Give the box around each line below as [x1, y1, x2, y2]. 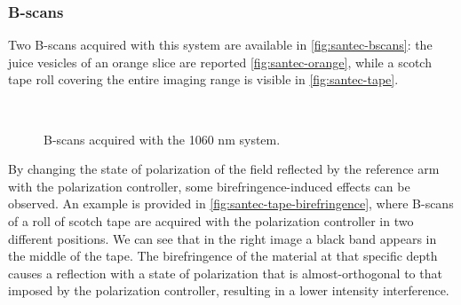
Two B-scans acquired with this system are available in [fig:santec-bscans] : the [8, 35, 433, 54]
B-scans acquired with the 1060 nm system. [44, 129, 281, 148]
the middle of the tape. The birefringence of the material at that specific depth [8, 246, 438, 265]
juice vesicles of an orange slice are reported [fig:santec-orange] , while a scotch [8, 52, 432, 71]
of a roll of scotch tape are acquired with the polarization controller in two [8, 211, 414, 230]
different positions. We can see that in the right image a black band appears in [8, 229, 437, 247]
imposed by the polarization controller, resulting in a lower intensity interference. [8, 281, 449, 300]
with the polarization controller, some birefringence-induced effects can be [8, 176, 410, 195]
